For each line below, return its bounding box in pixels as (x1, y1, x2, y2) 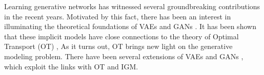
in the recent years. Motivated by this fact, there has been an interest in (4, 11, 231, 21)
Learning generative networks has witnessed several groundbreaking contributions (4, 1, 260, 11)
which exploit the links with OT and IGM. (4, 61, 138, 71)
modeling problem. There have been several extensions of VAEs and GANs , (4, 51, 243, 61)
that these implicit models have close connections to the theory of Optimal (4, 31, 239, 41)
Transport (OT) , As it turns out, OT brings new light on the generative (4, 41, 233, 52)
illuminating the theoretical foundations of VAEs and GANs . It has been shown (4, 21, 256, 32)
